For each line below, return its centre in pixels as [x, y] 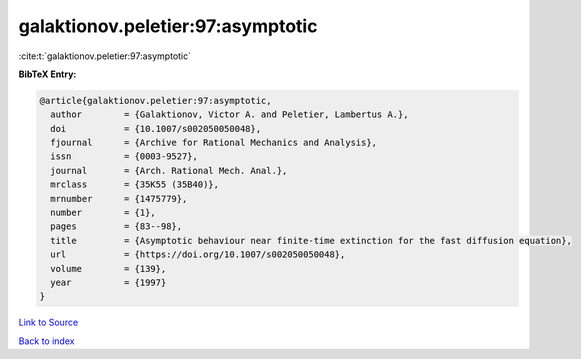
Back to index [46, 341]
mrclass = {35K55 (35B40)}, [135, 184]
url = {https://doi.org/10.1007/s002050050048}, [198, 254]
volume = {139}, [108, 268]
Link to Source [48, 322]
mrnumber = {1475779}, [119, 198]
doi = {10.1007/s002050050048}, [156, 128]
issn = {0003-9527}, [124, 156]
